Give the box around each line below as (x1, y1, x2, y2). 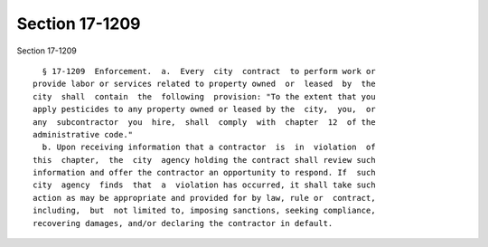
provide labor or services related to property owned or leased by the (33, 79, 376, 90)
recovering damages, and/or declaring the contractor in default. (33, 218, 333, 228)
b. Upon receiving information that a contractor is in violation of (42, 142, 376, 153)
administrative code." (33, 129, 134, 139)
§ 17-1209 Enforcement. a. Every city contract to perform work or (42, 66, 376, 76)
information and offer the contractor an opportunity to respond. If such (33, 167, 376, 178)
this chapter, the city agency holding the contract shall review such (33, 155, 376, 165)
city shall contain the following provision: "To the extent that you (33, 91, 376, 101)
